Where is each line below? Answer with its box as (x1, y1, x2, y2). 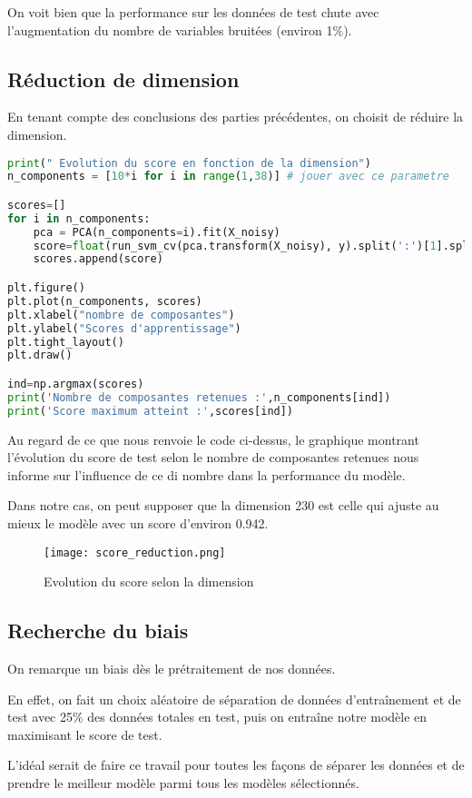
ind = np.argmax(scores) (7, 377, 144, 390)
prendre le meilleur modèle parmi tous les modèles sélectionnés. (7, 773, 359, 792)
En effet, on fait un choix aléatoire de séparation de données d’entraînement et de (7, 689, 461, 708)
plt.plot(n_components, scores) (7, 294, 202, 308)
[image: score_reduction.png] (44, 546, 226, 559)
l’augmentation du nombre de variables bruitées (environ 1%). (7, 20, 352, 39)
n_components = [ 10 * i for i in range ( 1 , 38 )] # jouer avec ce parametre (7, 170, 449, 183)
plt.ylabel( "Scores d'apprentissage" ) (7, 321, 241, 335)
